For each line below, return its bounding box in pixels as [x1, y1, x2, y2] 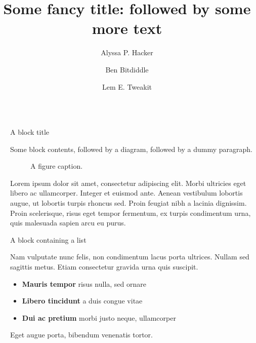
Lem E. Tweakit [102, 81, 152, 92]
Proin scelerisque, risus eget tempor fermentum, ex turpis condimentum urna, [10, 207, 251, 218]
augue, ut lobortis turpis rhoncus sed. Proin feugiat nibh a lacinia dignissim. [10, 198, 247, 208]
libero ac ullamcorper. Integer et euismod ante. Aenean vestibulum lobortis [10, 187, 243, 198]
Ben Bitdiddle [105, 64, 149, 74]
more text [92, 18, 162, 39]
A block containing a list [10, 234, 87, 245]
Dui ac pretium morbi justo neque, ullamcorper [22, 312, 176, 323]
